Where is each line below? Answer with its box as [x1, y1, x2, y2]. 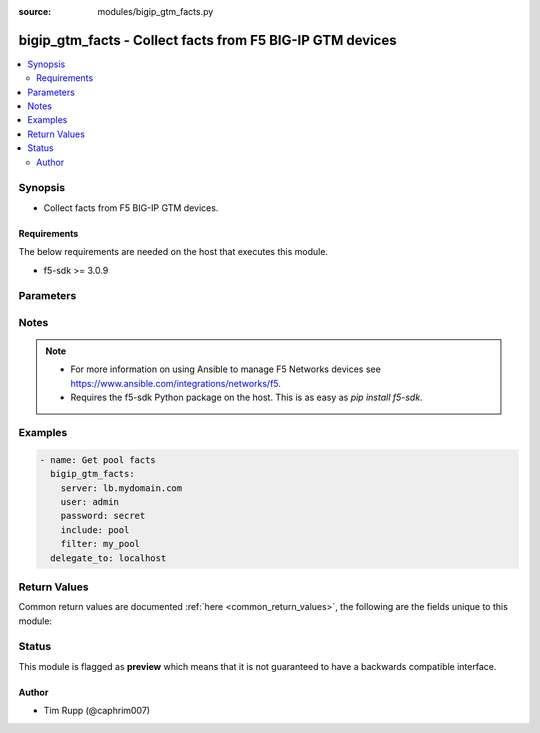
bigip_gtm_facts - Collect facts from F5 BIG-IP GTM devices [18, 31, 397, 49]
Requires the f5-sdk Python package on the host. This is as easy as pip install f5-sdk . [70, 391, 424, 404]
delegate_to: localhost [50, 552, 167, 564]
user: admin [60, 496, 120, 507]
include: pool [60, 524, 130, 535]
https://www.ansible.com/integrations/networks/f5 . [70, 377, 282, 389]
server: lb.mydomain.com [60, 482, 183, 494]
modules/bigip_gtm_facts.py [97, 6, 214, 17]
